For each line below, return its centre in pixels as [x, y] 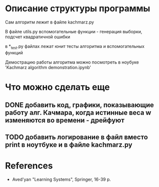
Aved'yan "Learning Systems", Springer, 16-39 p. [61, 179]
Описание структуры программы [78, 9]
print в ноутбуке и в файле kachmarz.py [69, 145]
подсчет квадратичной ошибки [38, 37]
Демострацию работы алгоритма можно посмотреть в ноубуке [72, 62]
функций [14, 52]
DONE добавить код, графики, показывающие [79, 105]
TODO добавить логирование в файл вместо [77, 137]
